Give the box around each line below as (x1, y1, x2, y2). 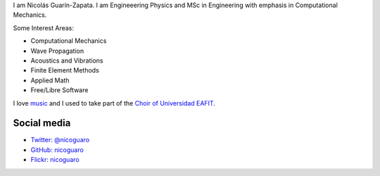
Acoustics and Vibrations (30, 56, 103, 65)
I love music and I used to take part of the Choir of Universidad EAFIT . (13, 99, 216, 107)
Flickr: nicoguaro (30, 156, 80, 164)
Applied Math (30, 76, 70, 84)
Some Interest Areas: (13, 23, 74, 32)
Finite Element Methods (30, 66, 100, 75)
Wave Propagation (30, 46, 84, 55)
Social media (13, 117, 71, 130)
